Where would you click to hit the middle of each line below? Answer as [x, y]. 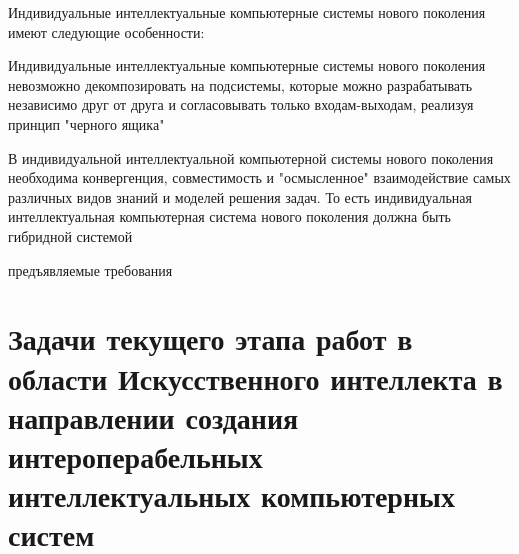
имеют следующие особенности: [106, 31]
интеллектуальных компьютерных [231, 495]
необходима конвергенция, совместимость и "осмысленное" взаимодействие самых [259, 177]
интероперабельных [135, 455]
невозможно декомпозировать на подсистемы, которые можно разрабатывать [240, 84]
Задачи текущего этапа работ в [210, 338]
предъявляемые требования [90, 269]
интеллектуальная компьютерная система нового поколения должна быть [229, 216]
